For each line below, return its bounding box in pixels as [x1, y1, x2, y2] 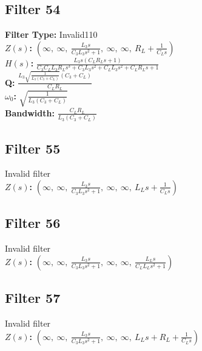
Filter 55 [5, 138, 61, 157]
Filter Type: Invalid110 [5, 28, 98, 41]
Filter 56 [5, 213, 61, 232]
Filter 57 [5, 288, 61, 307]
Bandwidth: [5, 106, 55, 119]
